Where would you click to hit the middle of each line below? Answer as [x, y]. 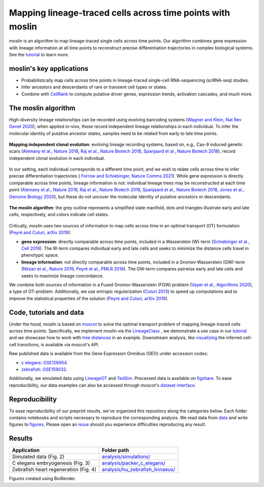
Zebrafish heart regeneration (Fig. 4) [54, 469]
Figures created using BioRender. [43, 479]
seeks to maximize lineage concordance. [62, 276]
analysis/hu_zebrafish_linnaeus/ [139, 469]
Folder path [115, 450]
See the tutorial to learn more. [39, 55]
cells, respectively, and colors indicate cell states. [59, 215]
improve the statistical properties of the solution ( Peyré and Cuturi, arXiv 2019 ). [89, 298]
